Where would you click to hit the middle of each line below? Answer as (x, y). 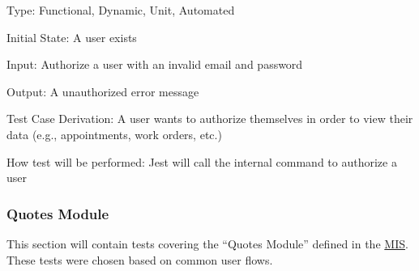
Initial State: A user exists (72, 37)
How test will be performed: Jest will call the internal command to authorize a (202, 161)
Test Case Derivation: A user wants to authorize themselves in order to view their (210, 119)
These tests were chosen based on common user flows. (140, 259)
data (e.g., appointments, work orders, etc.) (114, 134)
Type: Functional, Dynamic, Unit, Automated (121, 10)
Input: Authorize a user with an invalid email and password (155, 64)
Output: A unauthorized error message (103, 91)
